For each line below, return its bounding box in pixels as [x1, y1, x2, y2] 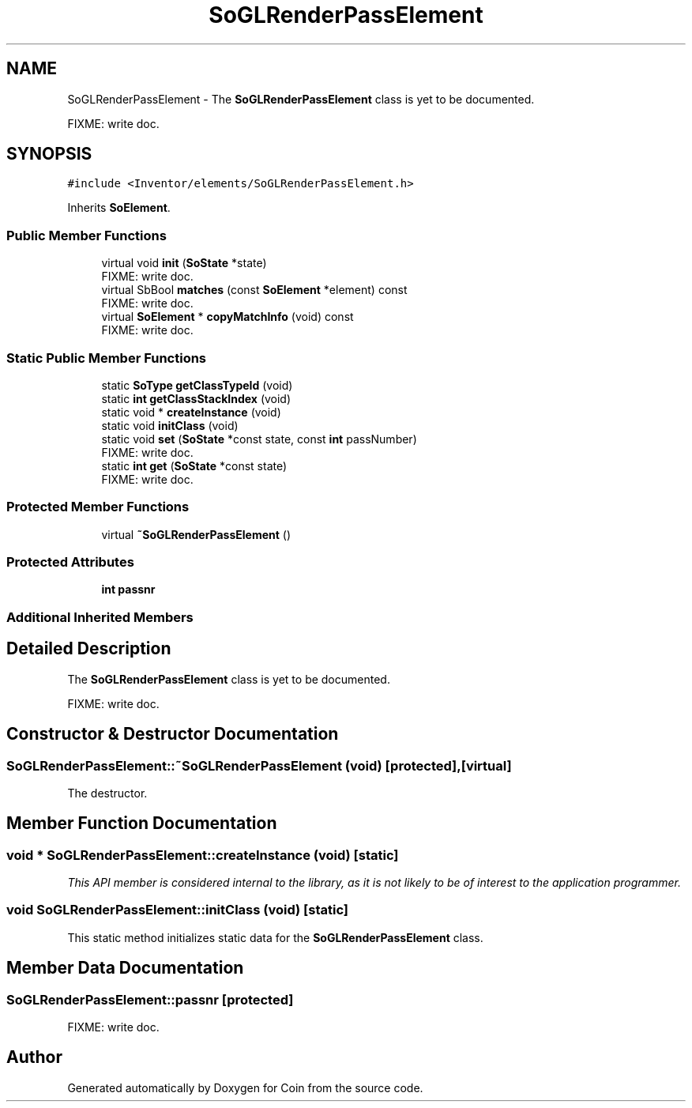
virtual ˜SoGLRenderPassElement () [101, 527, 291, 541]
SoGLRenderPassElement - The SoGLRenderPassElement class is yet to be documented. [67, 92, 535, 106]
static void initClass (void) [101, 418, 239, 432]
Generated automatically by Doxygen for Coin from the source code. [67, 1080, 423, 1095]
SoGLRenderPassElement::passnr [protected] [6, 991, 294, 1008]
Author [6, 1047, 62, 1068]
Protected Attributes [6, 554, 134, 571]
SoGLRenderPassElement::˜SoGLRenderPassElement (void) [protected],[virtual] [6, 757, 512, 774]
